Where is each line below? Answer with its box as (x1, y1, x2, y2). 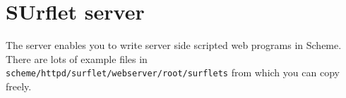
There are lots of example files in (6, 51, 148, 66)
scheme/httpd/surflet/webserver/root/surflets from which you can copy (6, 65, 340, 80)
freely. (6, 78, 32, 93)
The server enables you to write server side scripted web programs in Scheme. (6, 38, 342, 52)
